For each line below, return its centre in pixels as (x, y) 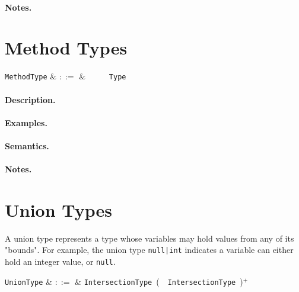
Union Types (59, 209)
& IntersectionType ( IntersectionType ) (159, 281)
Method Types (66, 48)
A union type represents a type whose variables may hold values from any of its (149, 238)
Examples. (26, 122)
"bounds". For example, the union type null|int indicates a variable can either (149, 250)
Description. (30, 99)
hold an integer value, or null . (60, 261)
